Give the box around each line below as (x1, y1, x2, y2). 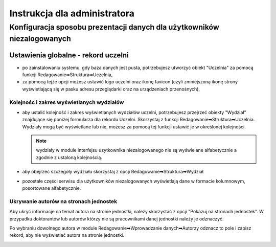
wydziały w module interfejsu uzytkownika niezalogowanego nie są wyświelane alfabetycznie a (36, 147, 237, 153)
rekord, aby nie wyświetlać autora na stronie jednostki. (9, 232, 125, 238)
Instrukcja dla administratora (9, 8, 135, 19)
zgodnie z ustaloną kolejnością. (36, 154, 102, 161)
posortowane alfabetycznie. (22, 185, 81, 191)
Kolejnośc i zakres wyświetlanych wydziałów (9, 99, 124, 106)
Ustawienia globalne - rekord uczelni (9, 51, 129, 60)
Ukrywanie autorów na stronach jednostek (9, 197, 118, 205)
